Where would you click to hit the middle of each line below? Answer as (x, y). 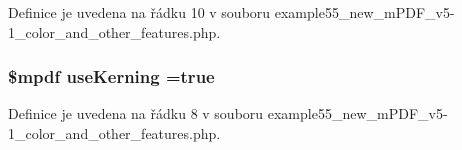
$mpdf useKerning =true (111, 76)
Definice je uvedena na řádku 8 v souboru (136, 113)
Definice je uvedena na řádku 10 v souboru (139, 12)
